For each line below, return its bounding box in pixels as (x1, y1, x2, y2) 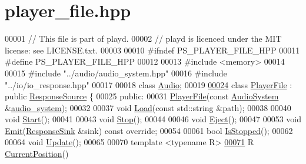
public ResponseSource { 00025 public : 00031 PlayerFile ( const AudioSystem (5, 90, 279, 102)
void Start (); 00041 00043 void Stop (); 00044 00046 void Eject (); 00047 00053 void (5, 113, 301, 125)
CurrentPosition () (5, 148, 69, 160)
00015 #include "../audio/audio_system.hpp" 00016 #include (5, 66, 227, 79)
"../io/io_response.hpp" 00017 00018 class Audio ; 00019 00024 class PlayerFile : (5, 78, 292, 91)
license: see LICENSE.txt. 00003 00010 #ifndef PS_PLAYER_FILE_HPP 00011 (5, 43, 300, 56)
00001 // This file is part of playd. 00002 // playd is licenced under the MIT (5, 32, 282, 45)
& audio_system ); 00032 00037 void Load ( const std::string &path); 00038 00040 (5, 101, 291, 113)
